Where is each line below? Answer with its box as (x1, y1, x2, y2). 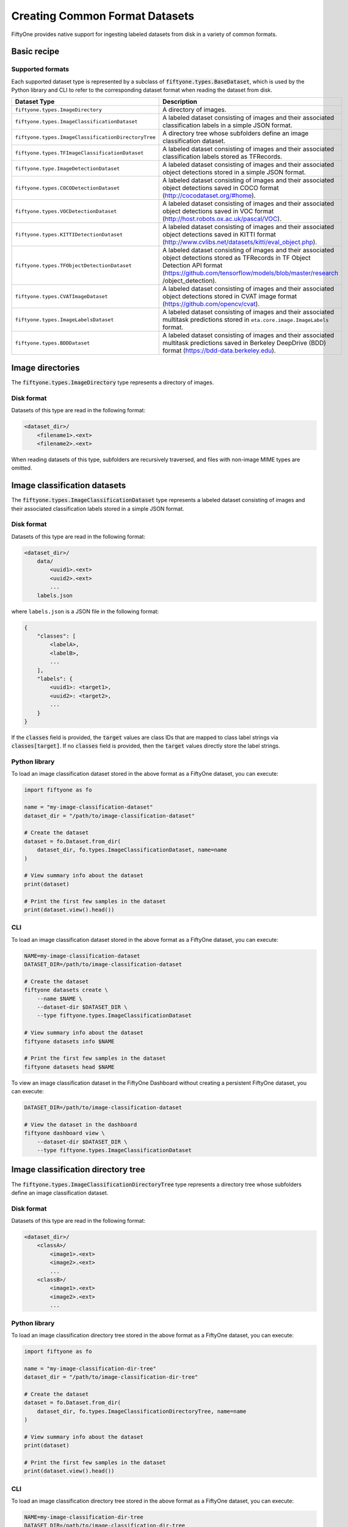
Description (162, 98, 198, 106)
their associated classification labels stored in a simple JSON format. (11, 505, 184, 512)
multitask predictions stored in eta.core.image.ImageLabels (162, 315, 329, 324)
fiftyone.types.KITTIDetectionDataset (15, 231, 123, 238)
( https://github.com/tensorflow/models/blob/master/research (162, 269, 339, 277)
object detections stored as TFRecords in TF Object (162, 253, 311, 262)
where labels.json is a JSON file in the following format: (11, 608, 159, 615)
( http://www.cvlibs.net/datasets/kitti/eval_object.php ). (162, 238, 317, 247)
